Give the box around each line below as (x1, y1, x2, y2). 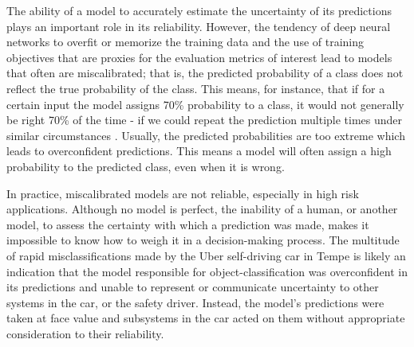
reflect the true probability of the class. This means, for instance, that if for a (6, 80, 385, 96)
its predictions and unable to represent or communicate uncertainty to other (6, 279, 379, 295)
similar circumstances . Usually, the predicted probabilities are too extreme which (6, 127, 405, 143)
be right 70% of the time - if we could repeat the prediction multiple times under (6, 111, 403, 128)
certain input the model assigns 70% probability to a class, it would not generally (6, 96, 404, 112)
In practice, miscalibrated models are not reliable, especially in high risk (6, 185, 359, 201)
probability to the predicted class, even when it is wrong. (6, 158, 285, 174)
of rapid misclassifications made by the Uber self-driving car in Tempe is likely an (6, 247, 406, 263)
